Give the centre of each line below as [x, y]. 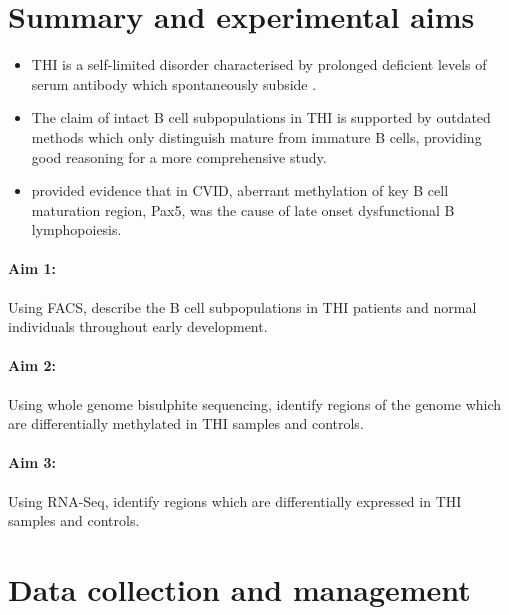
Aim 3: [32, 462]
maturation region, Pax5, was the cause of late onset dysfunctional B [243, 209]
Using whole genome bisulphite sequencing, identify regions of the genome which [255, 403]
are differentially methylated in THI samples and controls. [186, 423]
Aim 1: [32, 268]
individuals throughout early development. [138, 326]
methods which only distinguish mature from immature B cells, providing [256, 136]
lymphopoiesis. [76, 229]
